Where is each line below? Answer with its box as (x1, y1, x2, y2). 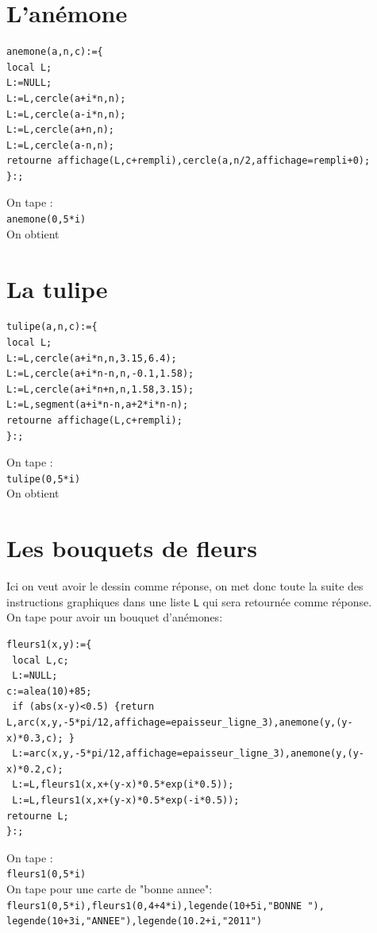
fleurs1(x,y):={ (6, 639, 92, 650)
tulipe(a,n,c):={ (6, 321, 98, 333)
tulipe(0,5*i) (6, 473, 81, 485)
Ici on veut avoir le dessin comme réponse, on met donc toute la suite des (6, 578, 364, 594)
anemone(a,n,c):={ (6, 46, 103, 58)
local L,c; (12, 654, 69, 666)
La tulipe (6, 272, 108, 304)
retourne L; (6, 810, 69, 822)
